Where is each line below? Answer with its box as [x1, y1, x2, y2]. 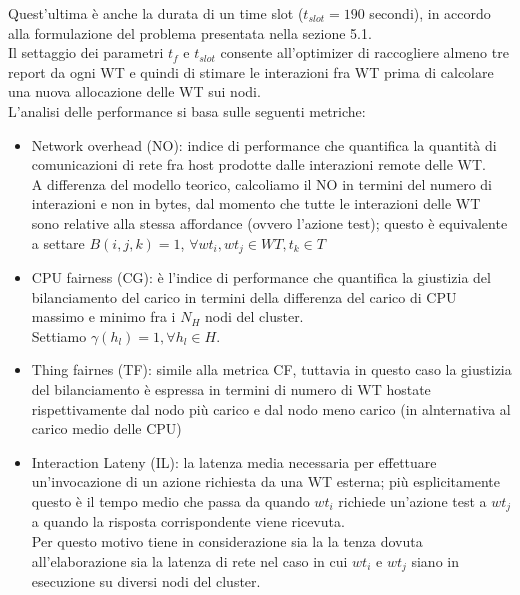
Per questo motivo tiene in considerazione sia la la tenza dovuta [31, 530, 423, 551]
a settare [31, 232, 85, 253]
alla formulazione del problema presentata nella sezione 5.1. [8, 22, 372, 43]
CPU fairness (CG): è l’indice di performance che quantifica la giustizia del [31, 266, 491, 287]
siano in [411, 550, 459, 571]
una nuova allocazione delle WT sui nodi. [8, 81, 261, 102]
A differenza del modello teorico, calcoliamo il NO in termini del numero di [31, 173, 492, 194]
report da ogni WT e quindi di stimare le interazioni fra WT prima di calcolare [8, 61, 494, 82]
